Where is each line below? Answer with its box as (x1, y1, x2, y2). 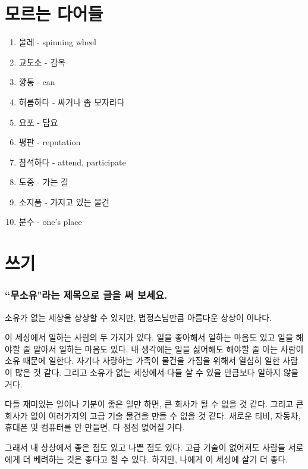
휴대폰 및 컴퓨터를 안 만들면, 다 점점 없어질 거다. (5, 421, 185, 433)
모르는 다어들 (5, 1, 103, 26)
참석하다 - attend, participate (18, 155, 126, 168)
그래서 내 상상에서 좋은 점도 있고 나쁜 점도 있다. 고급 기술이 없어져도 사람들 (5, 441, 285, 453)
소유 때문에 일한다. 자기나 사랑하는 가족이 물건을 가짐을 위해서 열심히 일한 (5, 354, 280, 367)
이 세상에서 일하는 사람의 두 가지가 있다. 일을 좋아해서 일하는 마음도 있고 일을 (5, 331, 293, 343)
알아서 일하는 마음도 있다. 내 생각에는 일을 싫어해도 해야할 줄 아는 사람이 (33, 342, 304, 355)
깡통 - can (18, 76, 55, 88)
